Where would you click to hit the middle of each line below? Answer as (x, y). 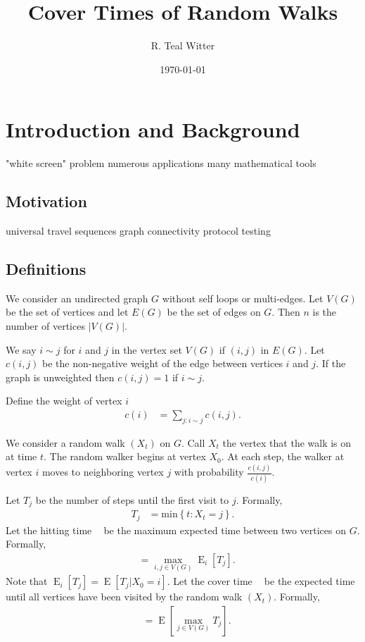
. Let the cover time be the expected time (261, 581)
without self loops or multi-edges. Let (243, 298)
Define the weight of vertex (64, 401)
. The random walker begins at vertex (125, 456)
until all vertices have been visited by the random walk (124, 597)
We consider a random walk (65, 442)
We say (21, 349)
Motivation (46, 201)
